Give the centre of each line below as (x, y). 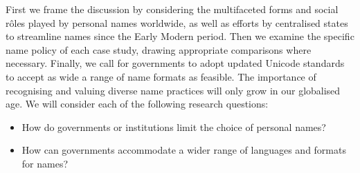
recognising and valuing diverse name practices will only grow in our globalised (173, 90)
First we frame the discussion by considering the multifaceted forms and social (172, 9)
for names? (45, 163)
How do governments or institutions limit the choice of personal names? (174, 126)
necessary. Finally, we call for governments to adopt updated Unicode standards (175, 63)
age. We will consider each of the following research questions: (137, 104)
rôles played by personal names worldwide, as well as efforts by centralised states (177, 22)
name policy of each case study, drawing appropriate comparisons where (159, 49)
